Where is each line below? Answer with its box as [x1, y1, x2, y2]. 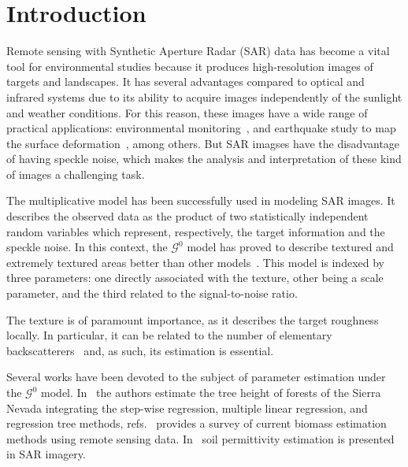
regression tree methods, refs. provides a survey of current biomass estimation [6, 415, 387, 432]
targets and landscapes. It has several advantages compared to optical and [6, 73, 365, 90]
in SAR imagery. [6, 446, 86, 462]
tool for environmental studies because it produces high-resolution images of [6, 57, 373, 74]
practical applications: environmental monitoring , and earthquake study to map [6, 120, 396, 136]
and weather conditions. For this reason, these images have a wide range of [6, 104, 368, 120]
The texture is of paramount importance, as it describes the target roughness [6, 311, 379, 328]
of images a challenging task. [6, 165, 145, 182]
